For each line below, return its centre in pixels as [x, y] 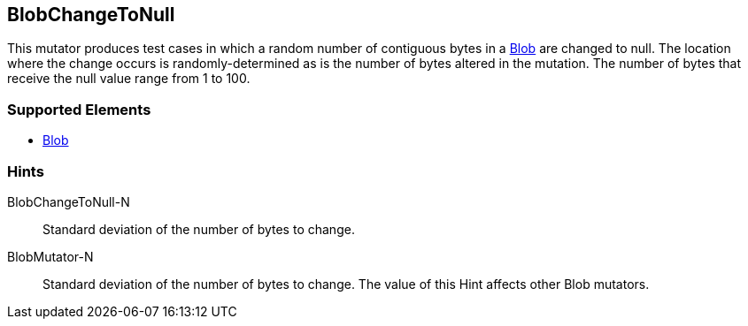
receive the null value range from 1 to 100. [129, 79]
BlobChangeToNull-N [69, 201]
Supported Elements [79, 109]
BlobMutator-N [50, 256]
